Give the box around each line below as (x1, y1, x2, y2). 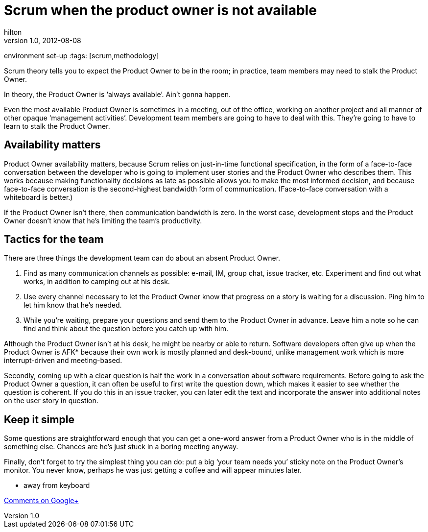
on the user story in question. (4, 396, 98, 405)
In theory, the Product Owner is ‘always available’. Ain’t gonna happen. (4, 90, 231, 98)
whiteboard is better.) (4, 193, 73, 201)
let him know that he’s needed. (24, 301, 122, 310)
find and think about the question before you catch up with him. (24, 324, 228, 333)
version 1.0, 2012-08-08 (4, 36, 81, 45)
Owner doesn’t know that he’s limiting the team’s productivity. (4, 216, 202, 225)
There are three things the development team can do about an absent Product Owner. (4, 254, 281, 263)
